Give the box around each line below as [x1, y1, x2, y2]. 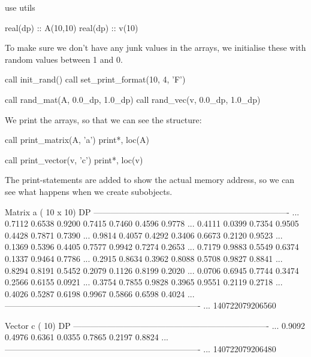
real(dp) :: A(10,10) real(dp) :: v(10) [5, 21, 138, 33]
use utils [5, 1, 35, 13]
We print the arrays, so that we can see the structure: [5, 113, 202, 126]
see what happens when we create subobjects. [5, 185, 173, 197]
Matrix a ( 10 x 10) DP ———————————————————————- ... [5, 205, 300, 218]
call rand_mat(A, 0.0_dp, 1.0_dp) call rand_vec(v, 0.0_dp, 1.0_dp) [5, 93, 261, 105]
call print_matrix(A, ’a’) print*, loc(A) [5, 133, 149, 146]
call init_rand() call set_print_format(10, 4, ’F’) [5, 73, 186, 86]
